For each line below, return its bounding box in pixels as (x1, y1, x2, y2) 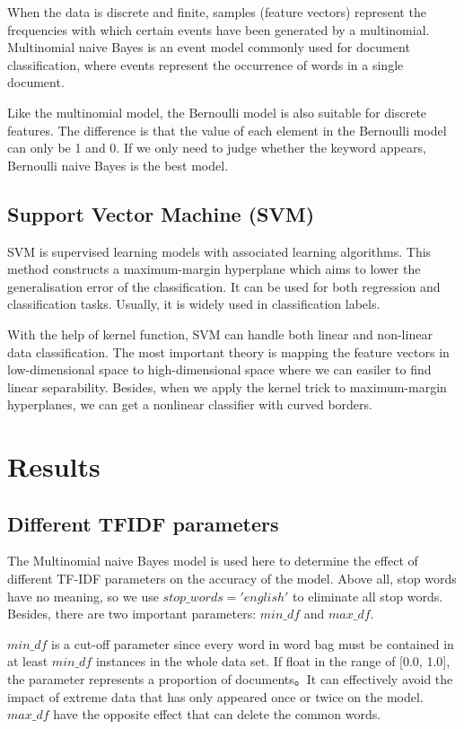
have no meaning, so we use (7, 586, 159, 605)
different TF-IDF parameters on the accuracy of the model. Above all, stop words (7, 569, 457, 588)
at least (7, 652, 48, 671)
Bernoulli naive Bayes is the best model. (7, 155, 229, 174)
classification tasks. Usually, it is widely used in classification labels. (7, 294, 381, 313)
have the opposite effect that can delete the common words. (53, 705, 381, 724)
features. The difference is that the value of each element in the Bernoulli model (7, 120, 447, 139)
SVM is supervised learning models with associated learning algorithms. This (7, 242, 432, 260)
